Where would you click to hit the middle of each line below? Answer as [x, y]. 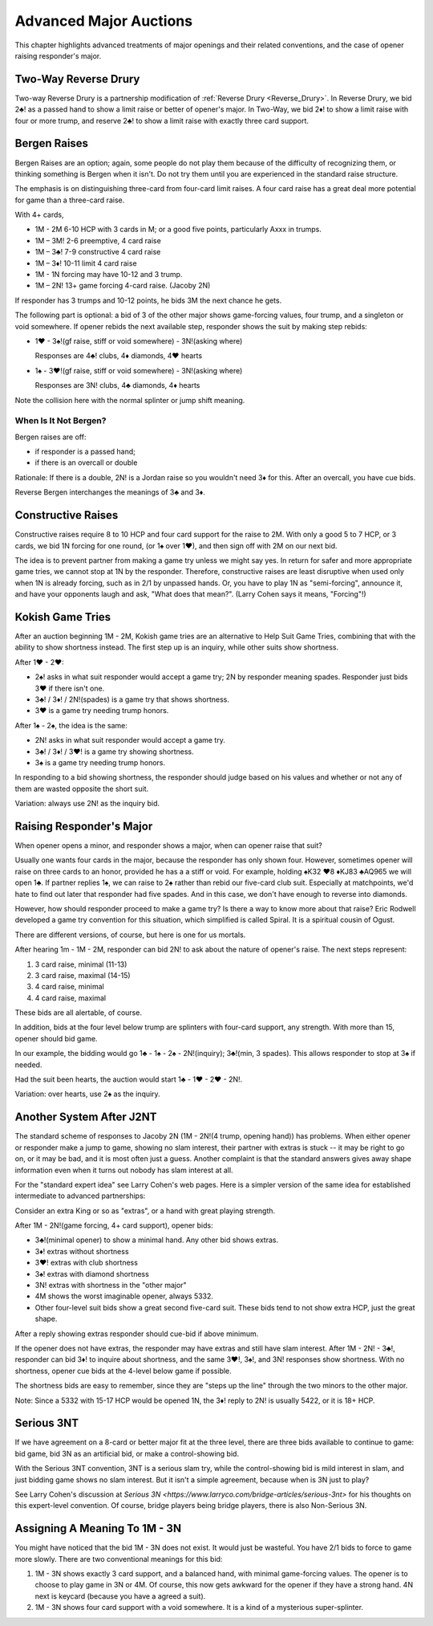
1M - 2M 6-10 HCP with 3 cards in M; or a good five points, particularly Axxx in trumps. [178, 230]
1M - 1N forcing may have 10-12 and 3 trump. [109, 275]
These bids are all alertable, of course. [78, 1013]
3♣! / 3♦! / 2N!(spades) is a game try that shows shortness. [132, 699]
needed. [28, 1065]
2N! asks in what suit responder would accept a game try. [130, 740]
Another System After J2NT [86, 1117]
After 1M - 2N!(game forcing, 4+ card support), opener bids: [114, 1225]
